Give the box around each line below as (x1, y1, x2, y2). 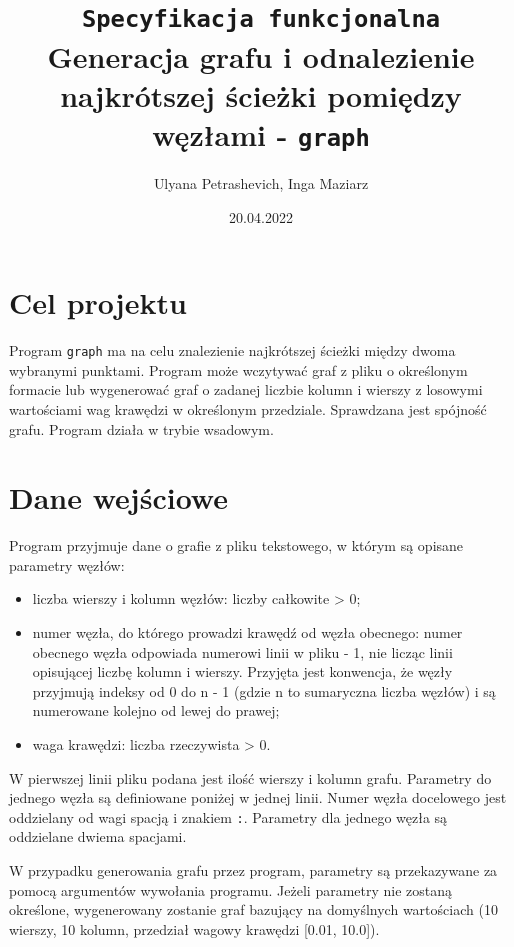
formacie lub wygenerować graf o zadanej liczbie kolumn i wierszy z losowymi (9, 379, 483, 400)
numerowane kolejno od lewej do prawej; (32, 700, 280, 721)
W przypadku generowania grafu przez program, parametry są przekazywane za (9, 860, 498, 880)
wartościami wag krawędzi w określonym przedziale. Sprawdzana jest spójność (9, 398, 487, 419)
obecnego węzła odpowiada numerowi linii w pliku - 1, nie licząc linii (32, 641, 453, 662)
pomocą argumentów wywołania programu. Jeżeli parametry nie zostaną (9, 879, 453, 900)
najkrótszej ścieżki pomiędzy (60, 74, 462, 115)
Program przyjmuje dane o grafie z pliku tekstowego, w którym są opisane (9, 535, 464, 556)
